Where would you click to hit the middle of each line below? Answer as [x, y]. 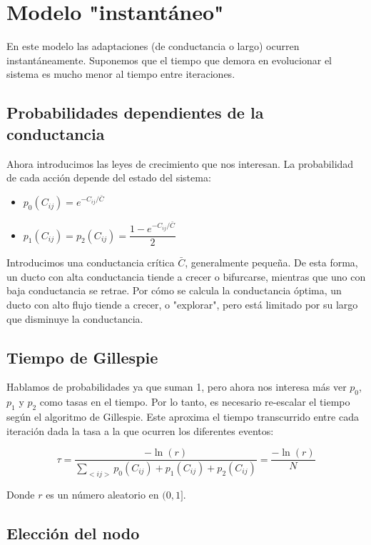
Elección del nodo [73, 532]
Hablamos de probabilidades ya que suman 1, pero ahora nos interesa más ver [177, 387]
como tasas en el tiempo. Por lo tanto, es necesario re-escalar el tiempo [195, 402]
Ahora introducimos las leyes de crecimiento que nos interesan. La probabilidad [180, 163]
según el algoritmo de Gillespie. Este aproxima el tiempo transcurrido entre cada [183, 416]
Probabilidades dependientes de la [135, 112]
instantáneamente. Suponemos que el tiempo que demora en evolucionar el [169, 60]
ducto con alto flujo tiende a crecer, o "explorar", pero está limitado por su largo [182, 304]
